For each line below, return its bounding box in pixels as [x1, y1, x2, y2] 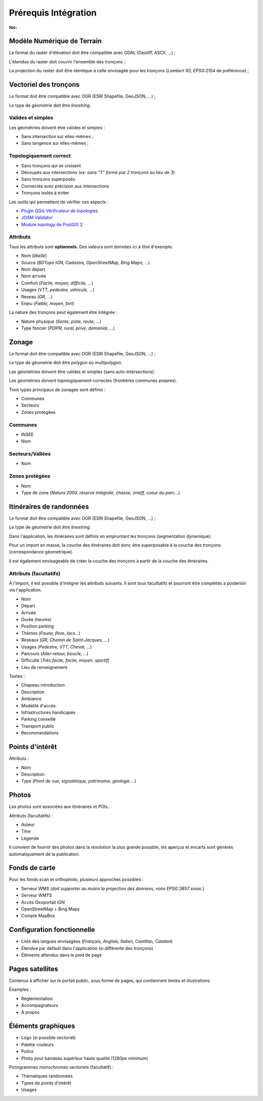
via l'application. [9, 587, 42, 593]
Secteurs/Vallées [9, 451, 51, 457]
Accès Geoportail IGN [21, 899, 65, 905]
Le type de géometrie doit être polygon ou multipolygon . [9, 360, 123, 366]
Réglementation [21, 995, 53, 1002]
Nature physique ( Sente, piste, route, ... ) [21, 318, 102, 324]
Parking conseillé [21, 716, 56, 722]
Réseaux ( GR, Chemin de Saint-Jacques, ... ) [21, 637, 110, 643]
